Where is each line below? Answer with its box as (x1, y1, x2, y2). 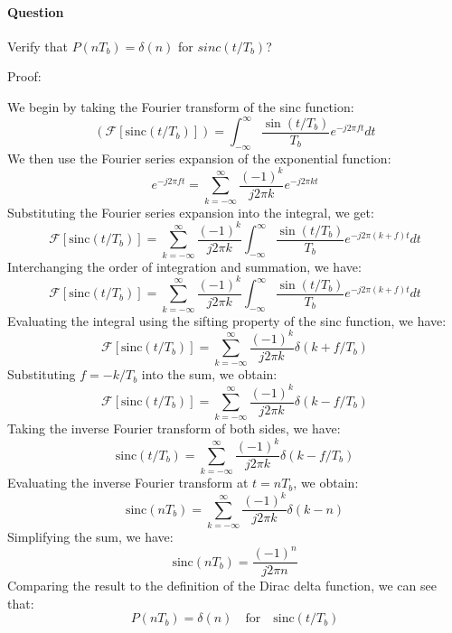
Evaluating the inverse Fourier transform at (7, 473, 249, 492)
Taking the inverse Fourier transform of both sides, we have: (7, 419, 341, 438)
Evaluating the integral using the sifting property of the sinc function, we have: (7, 311, 447, 330)
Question (7, 2, 64, 21)
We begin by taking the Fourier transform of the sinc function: (7, 97, 354, 116)
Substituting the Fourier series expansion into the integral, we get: (7, 202, 374, 221)
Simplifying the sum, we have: (7, 527, 174, 546)
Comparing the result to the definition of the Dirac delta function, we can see (7, 576, 437, 595)
